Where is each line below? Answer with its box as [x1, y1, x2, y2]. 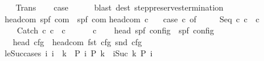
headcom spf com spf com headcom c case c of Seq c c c [4, 12, 259, 25]
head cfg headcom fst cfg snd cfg [12, 35, 142, 48]
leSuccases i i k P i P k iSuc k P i [4, 47, 153, 59]
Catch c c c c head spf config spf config [16, 24, 214, 36]
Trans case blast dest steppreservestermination [15, 1, 224, 13]
